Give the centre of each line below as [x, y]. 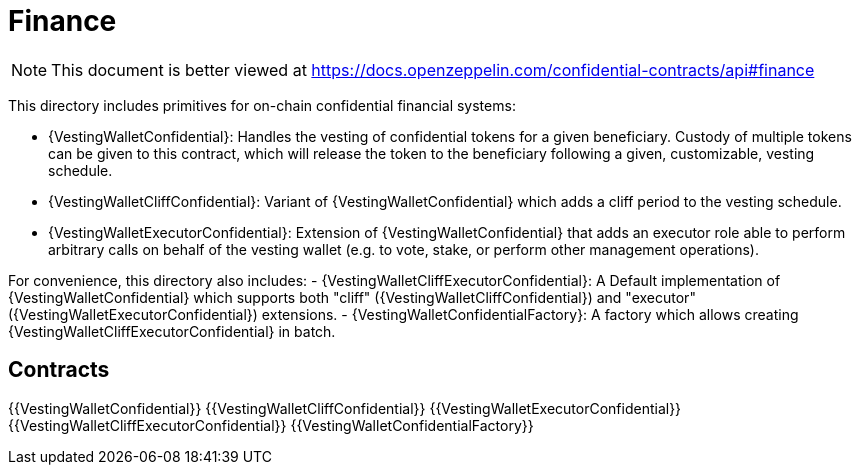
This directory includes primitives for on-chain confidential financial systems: [262, 105]
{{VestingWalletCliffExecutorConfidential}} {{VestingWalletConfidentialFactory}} [271, 425]
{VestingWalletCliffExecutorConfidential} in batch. [172, 331]
